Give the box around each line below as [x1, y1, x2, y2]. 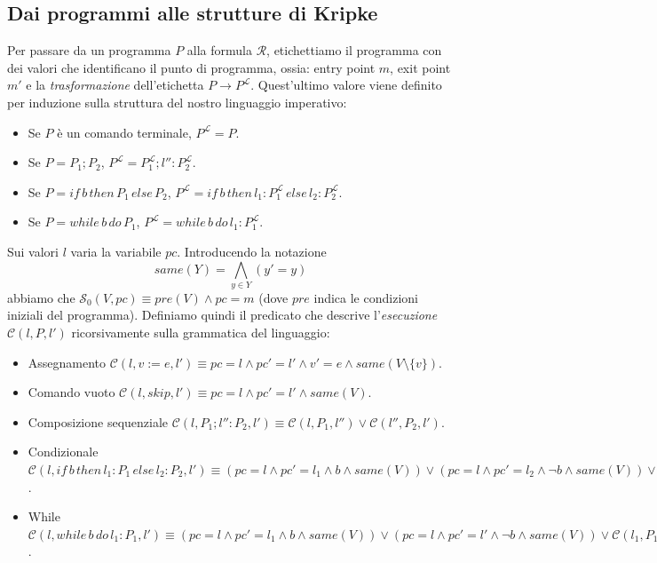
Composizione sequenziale [28, 412, 169, 431]
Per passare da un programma [7, 41, 171, 59]
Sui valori [7, 242, 59, 260]
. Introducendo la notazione [177, 242, 327, 260]
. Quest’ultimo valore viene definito [250, 75, 442, 94]
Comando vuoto [28, 383, 115, 401]
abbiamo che [7, 288, 75, 306]
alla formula [186, 41, 252, 59]
